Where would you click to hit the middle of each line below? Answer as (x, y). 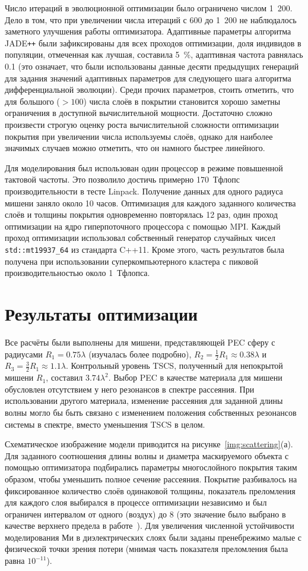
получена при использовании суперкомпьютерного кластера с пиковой (132, 261)
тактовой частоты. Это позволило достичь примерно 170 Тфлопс (122, 179)
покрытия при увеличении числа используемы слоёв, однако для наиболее (139, 136)
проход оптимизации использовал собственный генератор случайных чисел (140, 238)
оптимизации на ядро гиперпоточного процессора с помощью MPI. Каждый (143, 226)
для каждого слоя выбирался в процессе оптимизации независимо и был (136, 502)
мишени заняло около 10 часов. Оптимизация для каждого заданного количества (150, 203)
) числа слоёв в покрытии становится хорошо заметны (182, 101)
